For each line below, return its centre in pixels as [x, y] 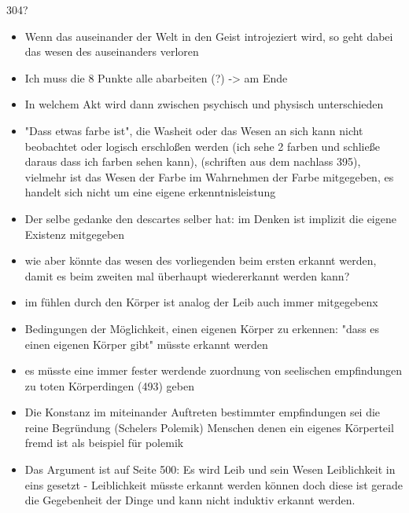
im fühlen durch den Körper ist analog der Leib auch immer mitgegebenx [201, 302]
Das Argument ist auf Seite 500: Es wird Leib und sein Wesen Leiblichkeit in [210, 469]
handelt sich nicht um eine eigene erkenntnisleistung [150, 192]
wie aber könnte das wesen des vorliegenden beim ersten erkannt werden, [201, 260]
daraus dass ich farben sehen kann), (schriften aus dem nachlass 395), [193, 161]
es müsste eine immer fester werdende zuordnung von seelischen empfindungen [214, 370]
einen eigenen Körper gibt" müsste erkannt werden [146, 344]
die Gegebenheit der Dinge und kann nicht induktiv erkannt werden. [190, 500]
